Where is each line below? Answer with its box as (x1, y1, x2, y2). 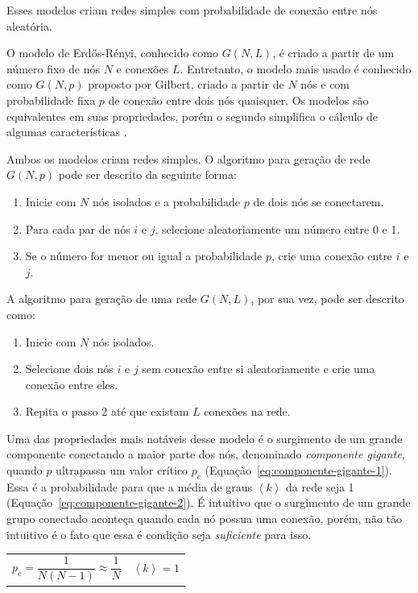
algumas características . (6, 123, 127, 140)
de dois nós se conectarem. (253, 193, 384, 209)
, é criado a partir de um (272, 44, 395, 61)
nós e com (300, 76, 350, 93)
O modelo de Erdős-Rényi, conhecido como (6, 44, 218, 61)
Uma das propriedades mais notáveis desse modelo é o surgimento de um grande (6, 429, 403, 446)
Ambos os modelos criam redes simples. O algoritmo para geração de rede (6, 150, 370, 167)
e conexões (116, 60, 169, 77)
